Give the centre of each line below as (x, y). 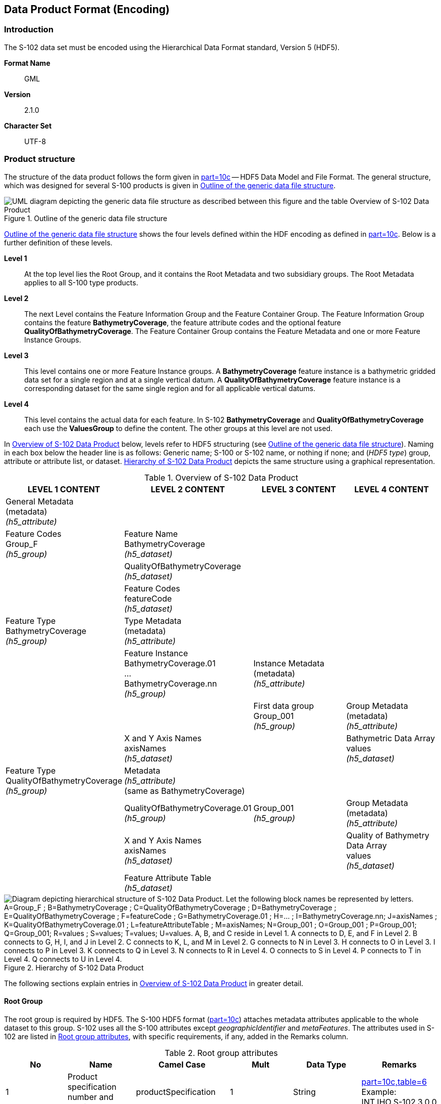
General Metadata (40, 501)
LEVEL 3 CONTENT (299, 489)
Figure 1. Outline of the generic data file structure (86, 218)
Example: (379, 1092)
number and (90, 1097)
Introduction (29, 30)
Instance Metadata (289, 663)
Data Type (326, 1064)
